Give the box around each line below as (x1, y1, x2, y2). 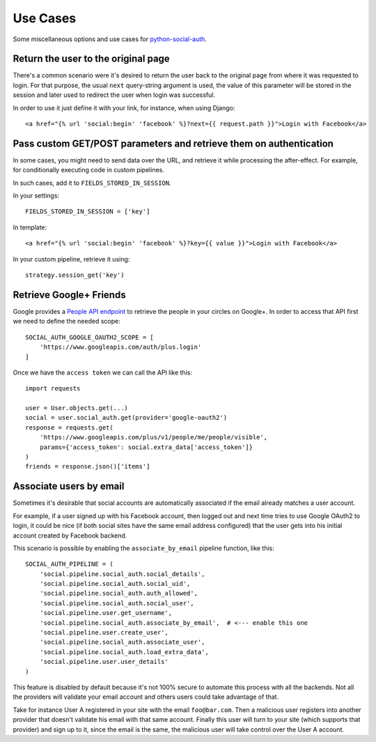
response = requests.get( (25, 423, 114, 432)
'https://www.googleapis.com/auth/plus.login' (39, 343, 202, 351)
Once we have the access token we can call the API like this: (13, 368, 193, 377)
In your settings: (13, 192, 59, 200)
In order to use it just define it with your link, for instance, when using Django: (13, 103, 235, 112)
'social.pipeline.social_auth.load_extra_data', (39, 648, 209, 656)
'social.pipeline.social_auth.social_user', (39, 599, 194, 607)
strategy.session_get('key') (25, 271, 125, 279)
